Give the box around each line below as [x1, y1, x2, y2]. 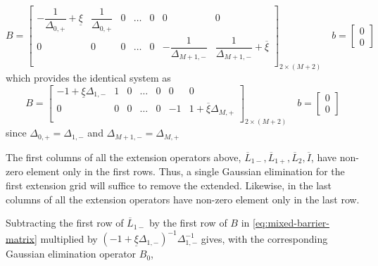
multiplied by [40, 231, 98, 246]
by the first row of [149, 215, 227, 230]
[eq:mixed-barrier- [252, 215, 330, 230]
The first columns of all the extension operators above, [6, 149, 241, 164]
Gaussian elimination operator [6, 246, 137, 261]
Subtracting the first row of [6, 215, 124, 230]
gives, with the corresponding [201, 231, 328, 246]
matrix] [6, 231, 37, 246]
